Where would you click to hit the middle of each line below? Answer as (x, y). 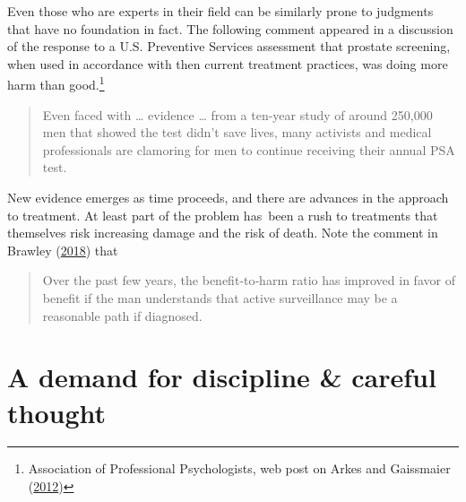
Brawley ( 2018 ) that (63, 250)
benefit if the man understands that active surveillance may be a (220, 297)
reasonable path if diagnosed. (122, 315)
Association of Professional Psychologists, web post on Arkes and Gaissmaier (239, 468)
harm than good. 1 (56, 83)
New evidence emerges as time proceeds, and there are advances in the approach (228, 197)
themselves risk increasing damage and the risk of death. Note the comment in (223, 233)
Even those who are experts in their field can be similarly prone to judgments (220, 11)
